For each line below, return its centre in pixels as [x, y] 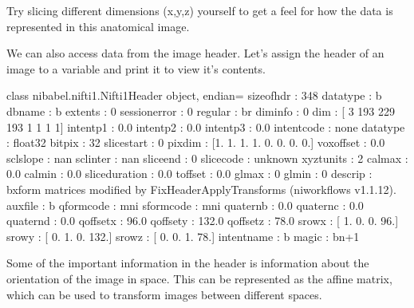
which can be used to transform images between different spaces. [164, 294]
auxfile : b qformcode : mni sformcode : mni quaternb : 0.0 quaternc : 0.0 [185, 205]
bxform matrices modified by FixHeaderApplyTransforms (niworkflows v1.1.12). [201, 189]
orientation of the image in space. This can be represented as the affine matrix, [199, 278]
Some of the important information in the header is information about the [188, 263]
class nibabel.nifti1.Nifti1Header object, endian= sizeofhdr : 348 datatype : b [194, 95]
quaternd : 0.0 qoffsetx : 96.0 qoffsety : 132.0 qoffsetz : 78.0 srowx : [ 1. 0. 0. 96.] [203, 221]
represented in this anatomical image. [98, 26]
